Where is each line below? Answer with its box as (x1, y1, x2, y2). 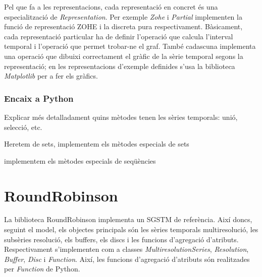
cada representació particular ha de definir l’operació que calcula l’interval (4, 31, 233, 41)
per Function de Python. (4, 263, 80, 274)
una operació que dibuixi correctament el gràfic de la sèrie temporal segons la (4, 50, 243, 61)
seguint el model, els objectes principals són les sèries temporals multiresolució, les (4, 224, 258, 235)
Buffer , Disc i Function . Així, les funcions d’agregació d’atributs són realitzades (4, 253, 250, 264)
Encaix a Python (4, 92, 74, 104)
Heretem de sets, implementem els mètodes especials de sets (4, 138, 189, 149)
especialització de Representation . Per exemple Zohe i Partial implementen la (4, 11, 242, 22)
